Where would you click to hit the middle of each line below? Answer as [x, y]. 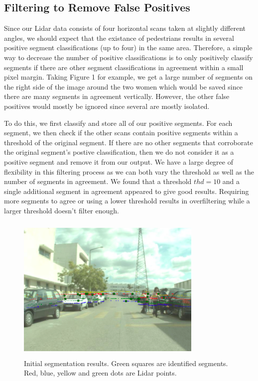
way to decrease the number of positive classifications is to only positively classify [129, 57]
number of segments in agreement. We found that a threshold [98, 181]
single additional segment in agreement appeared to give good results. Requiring [127, 191]
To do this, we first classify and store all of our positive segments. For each [118, 123]
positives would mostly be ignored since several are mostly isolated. [107, 106]
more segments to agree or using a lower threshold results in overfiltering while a [127, 201]
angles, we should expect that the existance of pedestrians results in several [119, 38]
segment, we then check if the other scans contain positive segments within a [121, 133]
